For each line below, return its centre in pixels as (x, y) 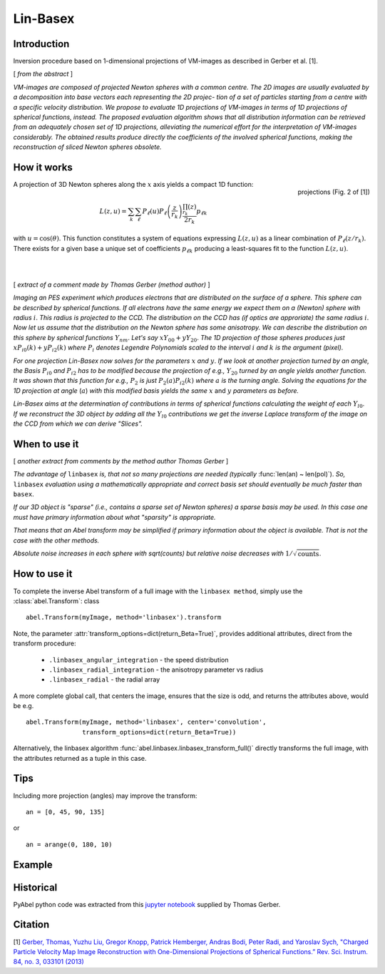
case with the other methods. (56, 540)
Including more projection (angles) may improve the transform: (105, 796)
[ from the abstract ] (43, 74)
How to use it (43, 574)
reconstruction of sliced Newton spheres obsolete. (87, 147)
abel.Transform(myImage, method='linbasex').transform (124, 617)
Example (33, 865)
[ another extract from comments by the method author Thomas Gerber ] (121, 461)
